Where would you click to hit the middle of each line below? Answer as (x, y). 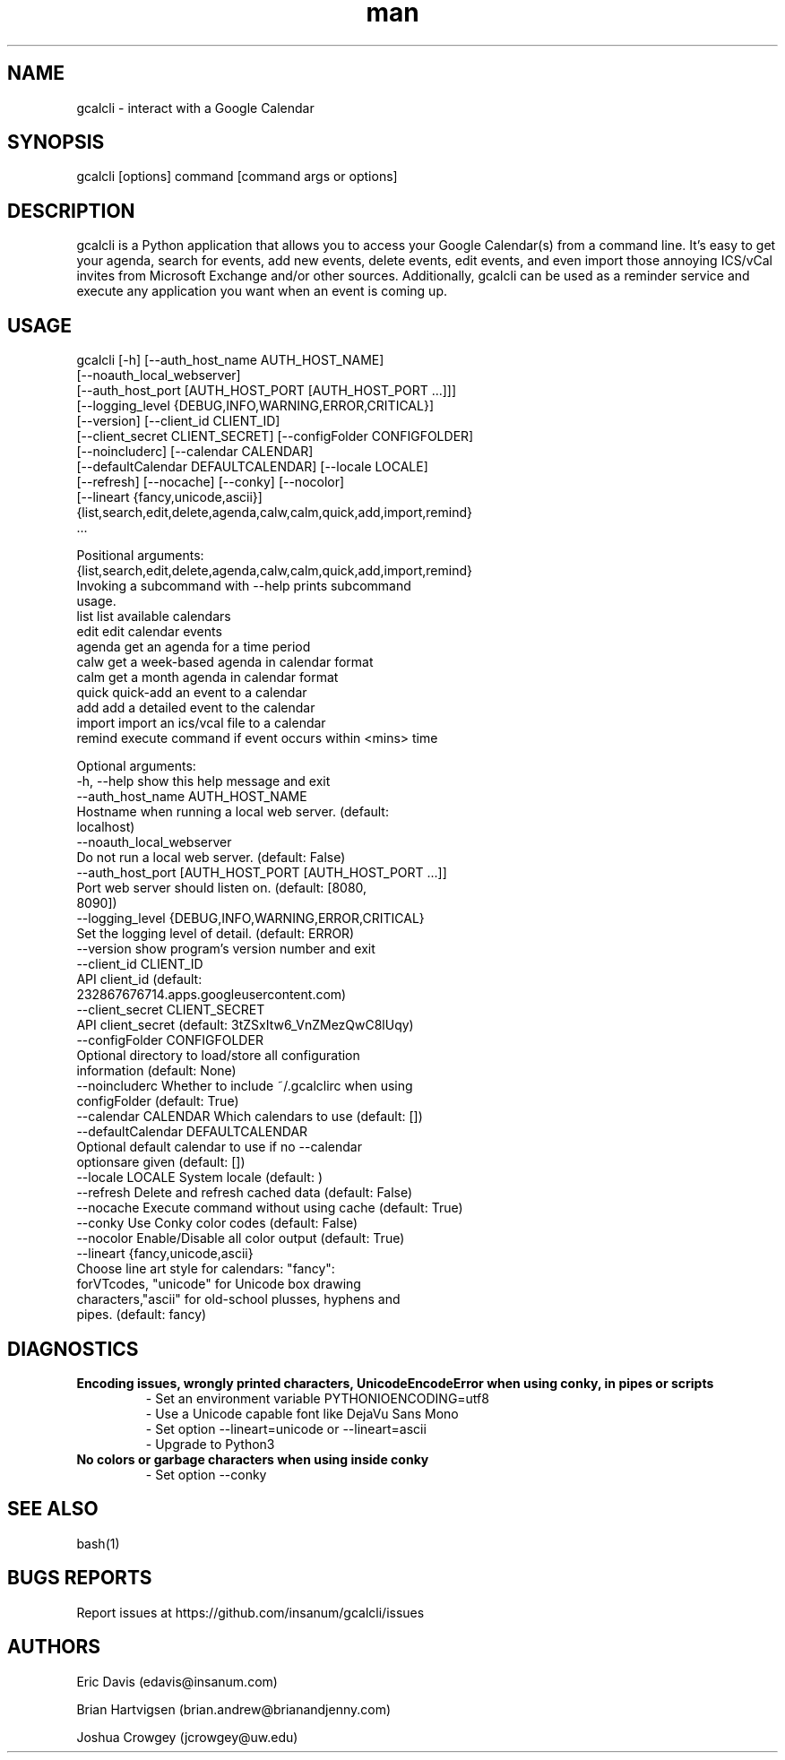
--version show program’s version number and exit (226, 949)
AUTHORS (54, 1647)
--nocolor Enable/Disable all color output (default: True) (241, 1238)
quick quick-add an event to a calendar (192, 693)
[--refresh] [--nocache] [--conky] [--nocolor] (211, 482)
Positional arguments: (140, 556)
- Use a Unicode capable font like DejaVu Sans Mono (302, 1413)
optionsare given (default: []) (161, 1162)
